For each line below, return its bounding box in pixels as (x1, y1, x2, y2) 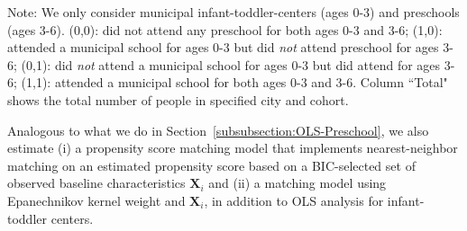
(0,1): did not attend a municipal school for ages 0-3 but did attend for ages (21, 55, 441, 74)
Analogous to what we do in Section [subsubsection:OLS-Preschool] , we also (7, 120, 429, 139)
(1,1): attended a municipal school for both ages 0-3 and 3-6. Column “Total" (21, 73, 448, 92)
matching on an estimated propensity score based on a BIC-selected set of (7, 155, 416, 174)
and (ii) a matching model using (208, 173, 387, 192)
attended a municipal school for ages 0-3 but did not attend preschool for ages (7, 38, 439, 57)
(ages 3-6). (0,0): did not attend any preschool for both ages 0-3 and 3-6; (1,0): (7, 20, 443, 39)
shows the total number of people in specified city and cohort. (7, 90, 349, 109)
